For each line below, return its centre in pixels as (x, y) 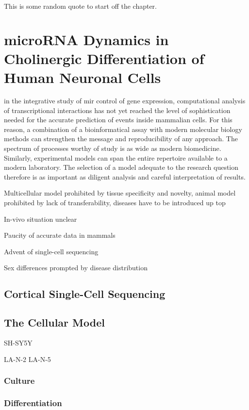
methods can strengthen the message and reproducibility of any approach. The (121, 139)
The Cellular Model (54, 322)
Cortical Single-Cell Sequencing (85, 294)
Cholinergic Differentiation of (104, 58)
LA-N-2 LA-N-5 (27, 359)
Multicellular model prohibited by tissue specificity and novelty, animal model (120, 193)
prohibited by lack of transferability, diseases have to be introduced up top (115, 203)
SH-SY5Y (18, 342)
